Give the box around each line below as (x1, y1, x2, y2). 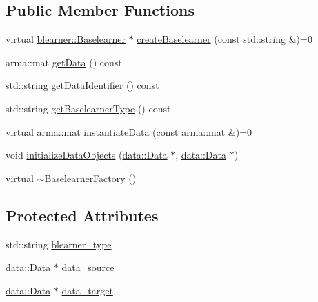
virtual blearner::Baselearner (6, 32, 126, 46)
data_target (61, 283, 113, 297)
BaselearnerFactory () (44, 170, 137, 185)
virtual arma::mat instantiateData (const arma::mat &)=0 (6, 124, 252, 139)
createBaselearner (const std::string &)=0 (137, 32, 312, 46)
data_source (61, 260, 115, 274)
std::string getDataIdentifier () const (6, 78, 159, 92)
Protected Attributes (6, 204, 159, 225)
